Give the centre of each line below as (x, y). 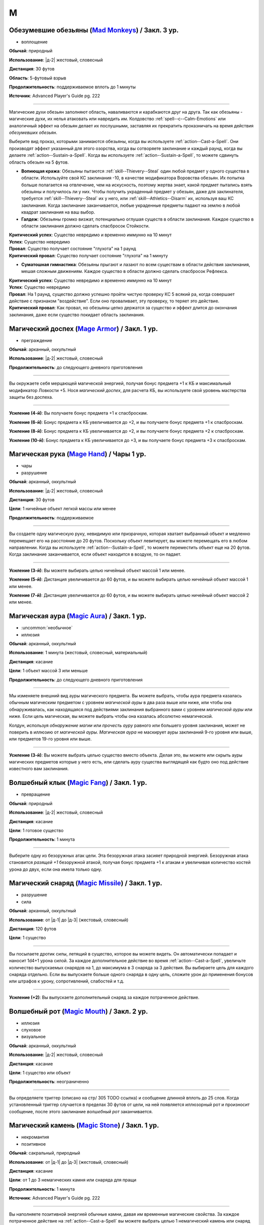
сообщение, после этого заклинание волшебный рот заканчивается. (81, 1111)
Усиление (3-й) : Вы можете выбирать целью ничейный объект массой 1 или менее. (97, 570)
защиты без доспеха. (31, 397)
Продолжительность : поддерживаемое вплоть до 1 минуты (72, 87)
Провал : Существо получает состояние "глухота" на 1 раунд (73, 249)
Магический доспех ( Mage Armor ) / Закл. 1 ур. (84, 329)
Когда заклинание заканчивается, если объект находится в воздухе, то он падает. (95, 554)
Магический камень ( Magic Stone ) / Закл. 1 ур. (84, 1125)
